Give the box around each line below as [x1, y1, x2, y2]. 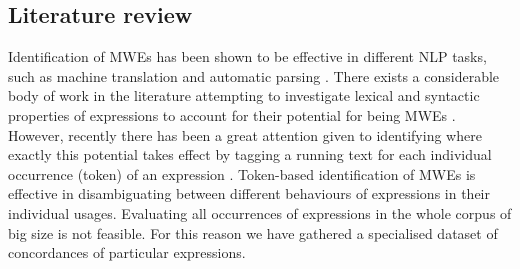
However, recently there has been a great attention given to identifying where [8, 124, 482, 145]
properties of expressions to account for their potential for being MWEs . [8, 104, 456, 125]
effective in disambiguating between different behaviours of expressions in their [8, 183, 490, 204]
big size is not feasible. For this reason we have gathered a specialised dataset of [8, 222, 498, 243]
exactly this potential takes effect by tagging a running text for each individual [8, 144, 492, 165]
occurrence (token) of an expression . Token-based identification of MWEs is [8, 163, 476, 184]
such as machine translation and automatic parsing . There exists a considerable [8, 65, 500, 86]
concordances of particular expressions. [8, 242, 246, 263]
